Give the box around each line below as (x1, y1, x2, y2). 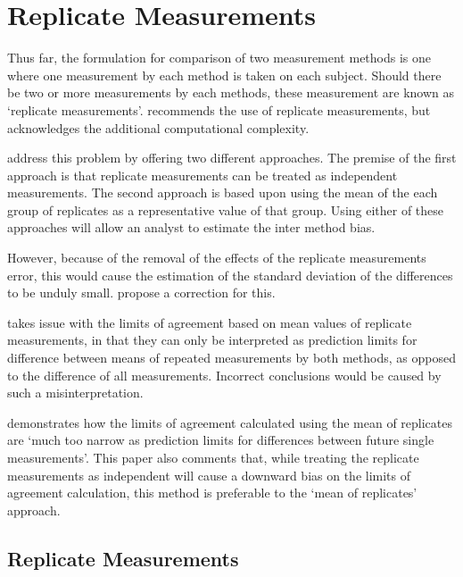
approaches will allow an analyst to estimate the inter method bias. (7, 218, 376, 237)
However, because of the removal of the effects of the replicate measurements (7, 248, 426, 267)
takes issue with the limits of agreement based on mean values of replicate (7, 313, 412, 331)
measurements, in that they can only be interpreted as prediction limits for (7, 330, 418, 349)
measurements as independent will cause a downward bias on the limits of (7, 465, 411, 484)
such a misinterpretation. (7, 383, 144, 402)
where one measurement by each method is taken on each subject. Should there (7, 65, 442, 84)
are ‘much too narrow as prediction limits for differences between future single (7, 431, 434, 449)
